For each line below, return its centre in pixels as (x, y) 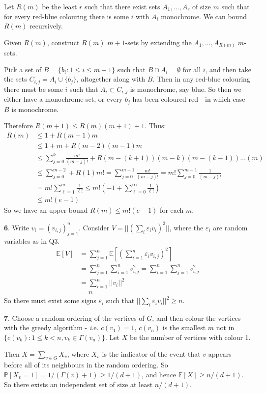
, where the (186, 227)
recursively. (46, 26)
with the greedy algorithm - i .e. (51, 327)
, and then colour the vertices (196, 318)
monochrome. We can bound (204, 16)
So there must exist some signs (50, 300)
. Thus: (155, 126)
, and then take (228, 69)
